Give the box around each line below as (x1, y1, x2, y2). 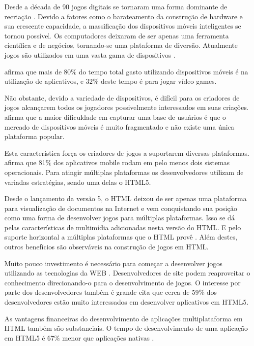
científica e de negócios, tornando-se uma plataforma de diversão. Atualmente (4, 40, 238, 50)
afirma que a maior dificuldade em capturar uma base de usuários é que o (4, 111, 226, 122)
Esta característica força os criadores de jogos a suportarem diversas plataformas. (4, 147, 250, 158)
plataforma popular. (4, 131, 65, 141)
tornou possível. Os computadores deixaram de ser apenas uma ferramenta (4, 30, 229, 40)
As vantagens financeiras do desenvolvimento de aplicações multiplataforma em (4, 313, 243, 323)
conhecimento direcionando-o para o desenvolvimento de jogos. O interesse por (4, 277, 241, 287)
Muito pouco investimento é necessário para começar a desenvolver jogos (4, 258, 223, 268)
